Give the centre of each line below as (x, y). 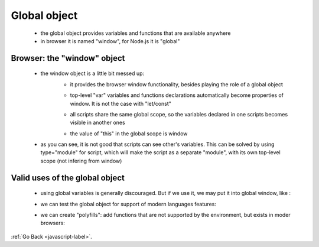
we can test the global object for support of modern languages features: (128, 204)
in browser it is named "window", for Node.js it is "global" (110, 41)
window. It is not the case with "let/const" (121, 103)
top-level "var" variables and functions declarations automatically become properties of (177, 95)
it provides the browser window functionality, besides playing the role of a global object (177, 84)
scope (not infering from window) (81, 161)
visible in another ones (97, 123)
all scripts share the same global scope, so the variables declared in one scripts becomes (179, 114)
